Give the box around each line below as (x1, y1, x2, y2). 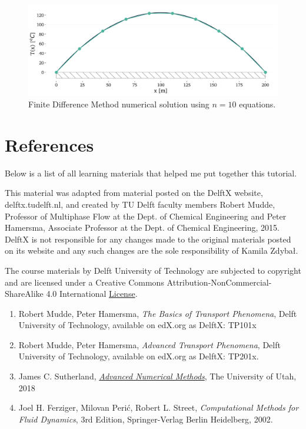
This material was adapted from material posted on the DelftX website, (5, 186, 263, 199)
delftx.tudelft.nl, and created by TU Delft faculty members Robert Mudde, (5, 198, 275, 210)
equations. (239, 98, 276, 110)
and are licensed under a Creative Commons (5, 276, 164, 288)
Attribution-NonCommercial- (167, 276, 272, 288)
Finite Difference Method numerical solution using (28, 98, 209, 110)
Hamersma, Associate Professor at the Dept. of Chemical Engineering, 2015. (5, 221, 280, 234)
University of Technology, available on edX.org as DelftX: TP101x (18, 319, 257, 331)
